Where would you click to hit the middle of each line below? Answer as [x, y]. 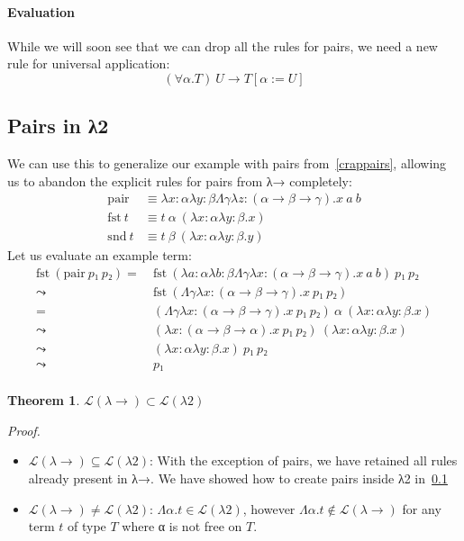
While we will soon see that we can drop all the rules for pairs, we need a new [223, 45]
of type [87, 526]
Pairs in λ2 [58, 126]
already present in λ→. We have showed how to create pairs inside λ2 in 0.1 [238, 478]
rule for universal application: [89, 63]
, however [269, 508]
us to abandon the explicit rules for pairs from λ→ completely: [180, 180]
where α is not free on [182, 526]
